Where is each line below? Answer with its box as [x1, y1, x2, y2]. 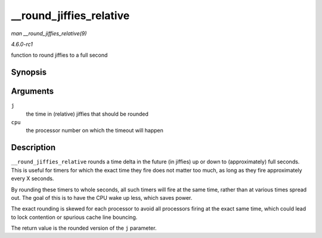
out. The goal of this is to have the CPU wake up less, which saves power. [11, 194, 193, 201]
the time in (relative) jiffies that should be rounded [26, 110, 148, 118]
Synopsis [11, 67, 47, 78]
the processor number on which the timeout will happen [26, 127, 164, 134]
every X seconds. [11, 175, 54, 182]
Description [11, 143, 56, 153]
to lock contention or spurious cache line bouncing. [11, 214, 138, 221]
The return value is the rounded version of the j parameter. [11, 224, 157, 232]
